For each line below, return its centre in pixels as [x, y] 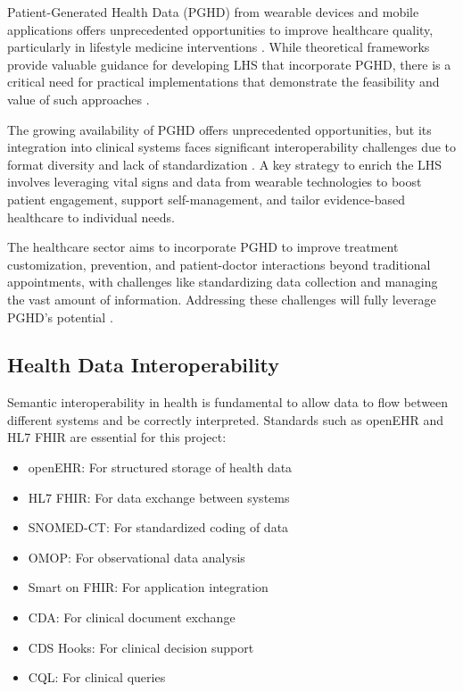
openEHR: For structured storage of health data [160, 467]
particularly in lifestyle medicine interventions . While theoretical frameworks [219, 47]
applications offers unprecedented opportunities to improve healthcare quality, [220, 29]
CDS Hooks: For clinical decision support [141, 647]
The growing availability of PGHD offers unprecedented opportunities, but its [219, 129]
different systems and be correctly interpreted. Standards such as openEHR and [226, 419]
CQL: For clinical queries [97, 677]
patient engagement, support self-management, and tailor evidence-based [206, 199]
